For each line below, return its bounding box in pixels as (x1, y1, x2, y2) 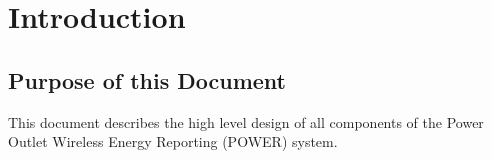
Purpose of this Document (8, 64, 286, 95)
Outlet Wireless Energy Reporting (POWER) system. (8, 131, 338, 152)
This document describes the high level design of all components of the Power (8, 111, 484, 132)
